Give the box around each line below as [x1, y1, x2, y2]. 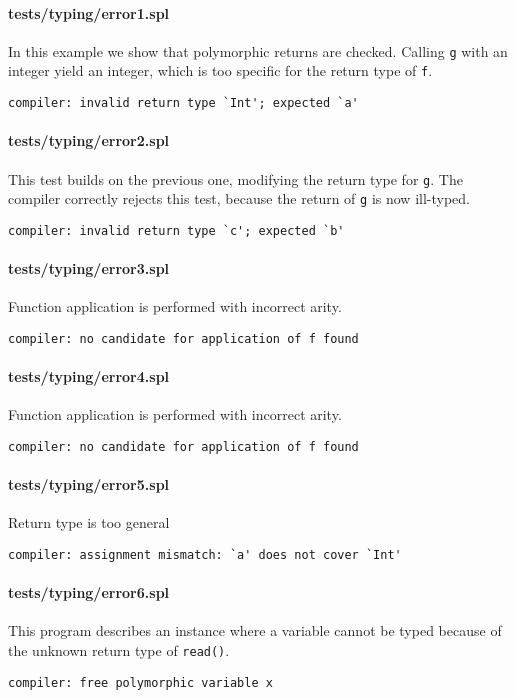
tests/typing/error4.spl [8, 366, 170, 387]
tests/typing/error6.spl [8, 582, 170, 603]
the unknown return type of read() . [8, 640, 230, 661]
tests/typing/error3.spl [8, 258, 170, 279]
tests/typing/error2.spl [8, 130, 170, 151]
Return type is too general [8, 512, 170, 533]
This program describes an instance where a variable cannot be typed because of [8, 620, 502, 641]
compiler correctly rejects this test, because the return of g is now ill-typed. [8, 188, 470, 209]
